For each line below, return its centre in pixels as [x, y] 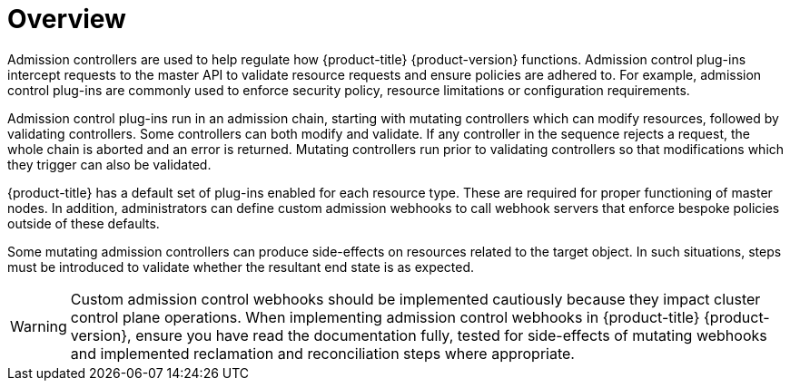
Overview [67, 19]
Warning [39, 326]
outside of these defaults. [84, 223]
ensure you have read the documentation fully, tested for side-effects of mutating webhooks [451, 335]
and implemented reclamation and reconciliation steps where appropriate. [322, 353]
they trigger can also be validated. [109, 164]
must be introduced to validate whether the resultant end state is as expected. [241, 267]
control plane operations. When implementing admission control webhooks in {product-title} [385, 317]
